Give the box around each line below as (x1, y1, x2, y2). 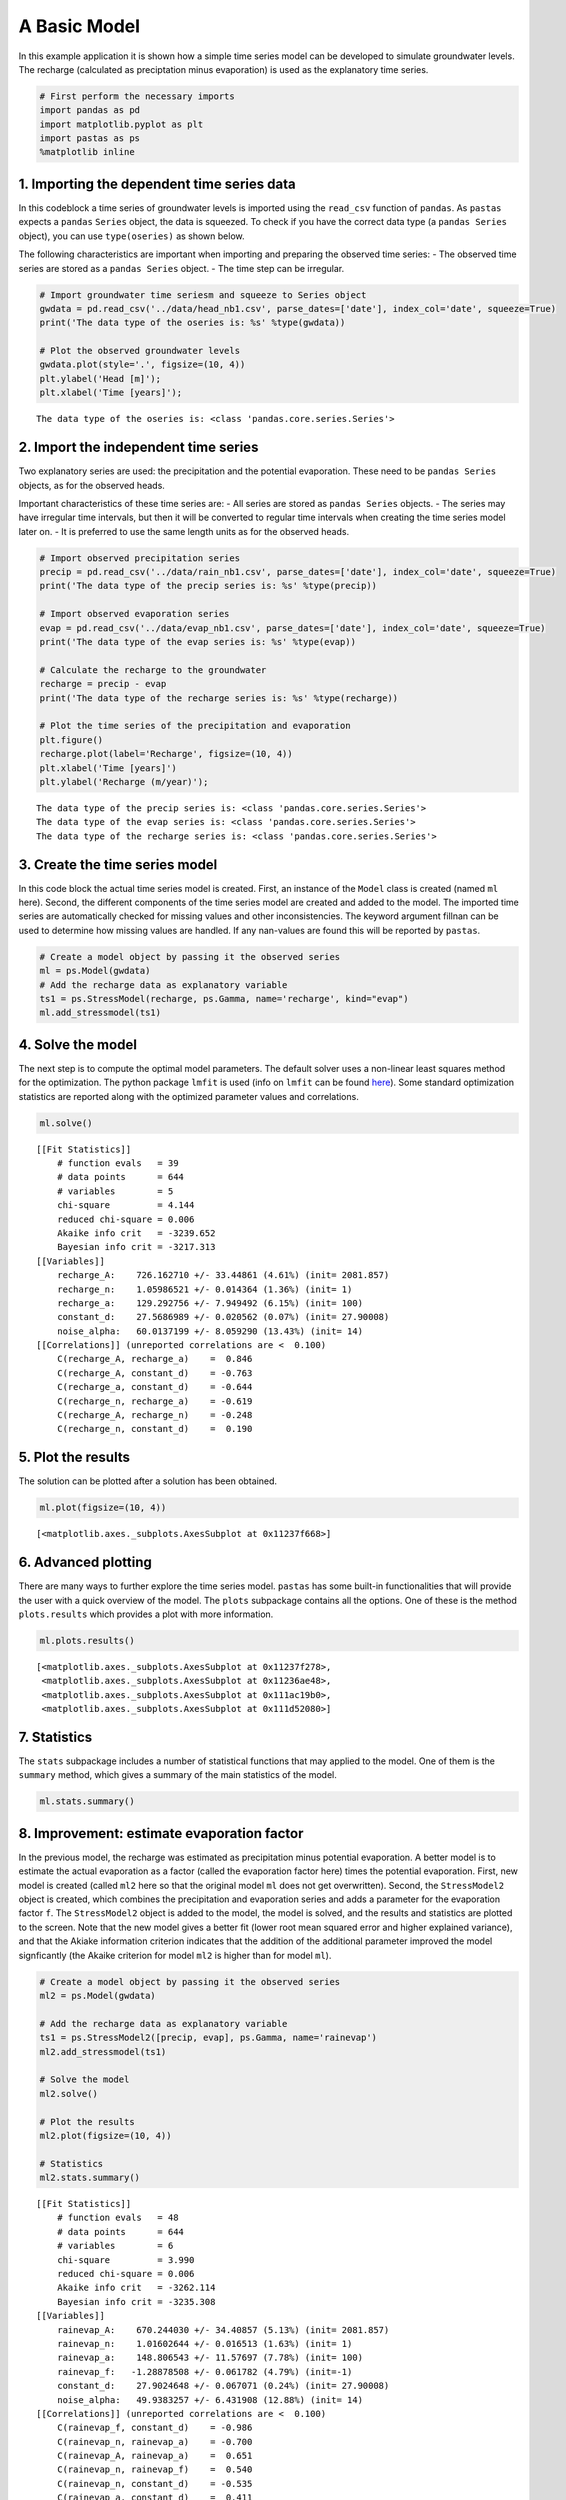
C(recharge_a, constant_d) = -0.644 (56, 1381, 253, 1393)
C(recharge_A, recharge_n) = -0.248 (56, 1410, 253, 1421)
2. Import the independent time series (18, 439, 259, 456)
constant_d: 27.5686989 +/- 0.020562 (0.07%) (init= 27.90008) (56, 1311, 390, 1323)
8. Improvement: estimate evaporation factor (18, 1825, 304, 1842)
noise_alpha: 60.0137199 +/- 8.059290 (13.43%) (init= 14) (56, 1325, 364, 1337)
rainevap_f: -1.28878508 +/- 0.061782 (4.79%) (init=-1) (56, 2366, 353, 2377)
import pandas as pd (39, 105, 140, 116)
